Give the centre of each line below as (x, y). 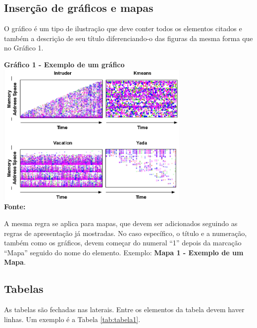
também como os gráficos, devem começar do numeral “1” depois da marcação (123, 243)
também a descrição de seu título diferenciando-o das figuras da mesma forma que (128, 38)
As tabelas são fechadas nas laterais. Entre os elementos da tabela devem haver (124, 309)
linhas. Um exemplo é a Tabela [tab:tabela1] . (72, 319)
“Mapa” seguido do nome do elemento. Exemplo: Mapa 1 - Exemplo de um (124, 252)
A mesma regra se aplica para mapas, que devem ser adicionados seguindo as (121, 223)
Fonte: (15, 207)
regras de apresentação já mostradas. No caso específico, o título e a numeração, (126, 233)
